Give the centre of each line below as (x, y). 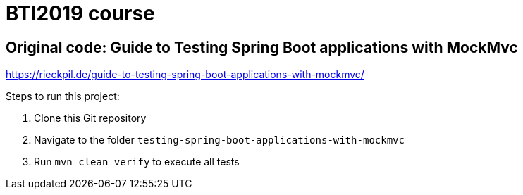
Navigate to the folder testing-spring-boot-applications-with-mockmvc (219, 140)
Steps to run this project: (63, 96)
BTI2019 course (80, 13)
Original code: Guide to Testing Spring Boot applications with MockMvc (262, 47)
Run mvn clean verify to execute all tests (137, 162)
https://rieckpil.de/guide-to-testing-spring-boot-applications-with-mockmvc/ (185, 75)
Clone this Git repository (90, 118)
